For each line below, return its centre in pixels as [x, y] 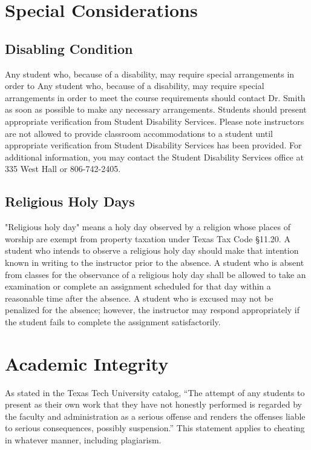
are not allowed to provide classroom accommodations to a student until [139, 133]
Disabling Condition [69, 48]
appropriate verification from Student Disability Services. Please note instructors [155, 121]
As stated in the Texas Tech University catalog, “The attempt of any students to [155, 392]
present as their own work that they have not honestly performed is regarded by [153, 404]
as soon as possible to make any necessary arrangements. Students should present [156, 109]
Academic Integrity [87, 363]
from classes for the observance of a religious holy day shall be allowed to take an [155, 274]
